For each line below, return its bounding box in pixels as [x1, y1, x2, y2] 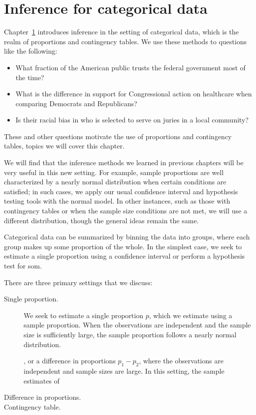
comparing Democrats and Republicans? [15, 98, 137, 108]
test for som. [4, 261, 42, 270]
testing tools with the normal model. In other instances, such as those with [4, 196, 230, 206]
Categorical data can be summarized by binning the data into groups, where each [4, 232, 250, 242]
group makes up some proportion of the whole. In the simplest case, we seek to [4, 241, 242, 251]
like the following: [4, 46, 58, 56]
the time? [15, 72, 44, 82]
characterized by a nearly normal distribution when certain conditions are [4, 177, 226, 187]
